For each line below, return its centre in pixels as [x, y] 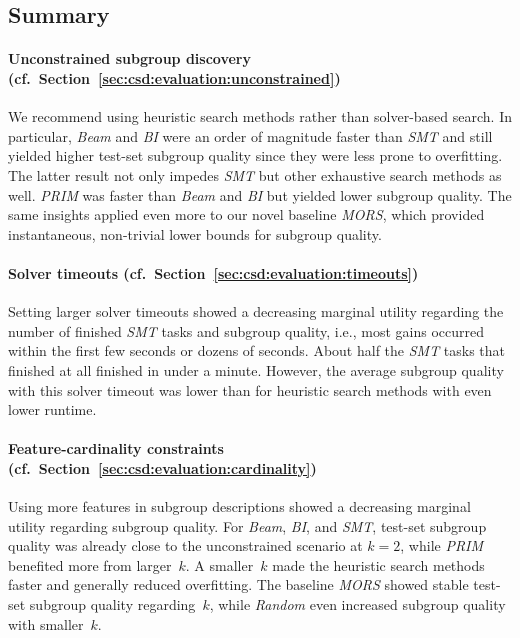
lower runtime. [52, 409]
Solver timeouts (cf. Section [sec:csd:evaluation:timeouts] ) [213, 272]
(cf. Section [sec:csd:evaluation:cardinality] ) [162, 467]
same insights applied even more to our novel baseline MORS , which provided [246, 214]
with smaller [46, 623]
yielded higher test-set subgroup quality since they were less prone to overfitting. [255, 155]
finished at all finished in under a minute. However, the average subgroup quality [256, 369]
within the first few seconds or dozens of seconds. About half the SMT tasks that [257, 350]
